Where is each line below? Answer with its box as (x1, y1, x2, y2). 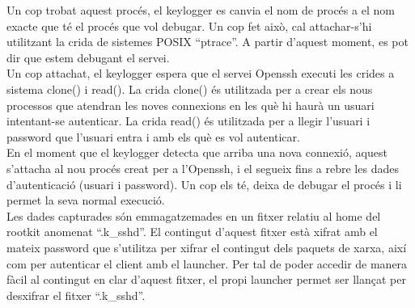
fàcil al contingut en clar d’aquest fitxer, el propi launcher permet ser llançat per (6, 271, 406, 288)
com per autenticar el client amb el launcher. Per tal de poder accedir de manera (6, 255, 408, 272)
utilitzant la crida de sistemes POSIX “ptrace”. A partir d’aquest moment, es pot (6, 33, 409, 50)
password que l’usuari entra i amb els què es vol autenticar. (6, 128, 300, 145)
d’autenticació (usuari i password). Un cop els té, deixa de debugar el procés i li (6, 175, 402, 192)
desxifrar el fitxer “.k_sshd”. (6, 286, 146, 303)
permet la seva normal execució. (6, 192, 165, 209)
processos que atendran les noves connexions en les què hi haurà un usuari (6, 96, 375, 113)
